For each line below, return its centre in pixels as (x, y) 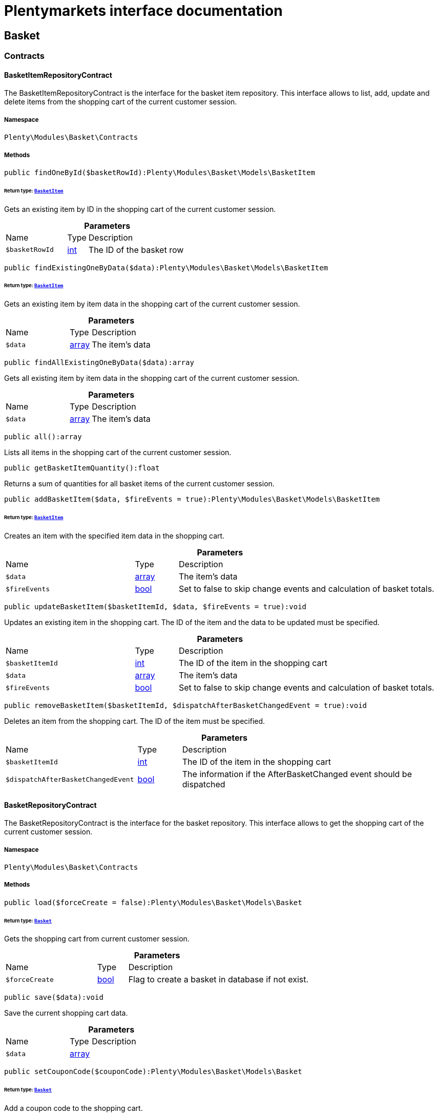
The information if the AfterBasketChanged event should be (297, 774)
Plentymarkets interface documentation (143, 11)
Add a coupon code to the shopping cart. (74, 1108)
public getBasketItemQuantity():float (82, 468)
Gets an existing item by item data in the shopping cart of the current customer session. (152, 304)
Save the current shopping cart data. (66, 1013)
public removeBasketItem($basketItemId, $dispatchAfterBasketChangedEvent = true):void (186, 706)
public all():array (43, 437)
